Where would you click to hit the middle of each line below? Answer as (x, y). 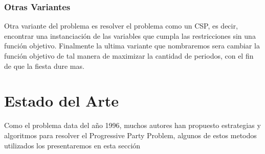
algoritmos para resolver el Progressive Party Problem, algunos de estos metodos (130, 135)
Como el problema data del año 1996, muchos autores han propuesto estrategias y (132, 125)
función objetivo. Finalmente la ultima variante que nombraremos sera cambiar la (132, 46)
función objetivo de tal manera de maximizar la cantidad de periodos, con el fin (129, 56)
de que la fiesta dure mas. (44, 66)
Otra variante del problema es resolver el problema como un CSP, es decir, (121, 26)
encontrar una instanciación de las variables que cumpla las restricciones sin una (130, 35)
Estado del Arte (61, 101)
